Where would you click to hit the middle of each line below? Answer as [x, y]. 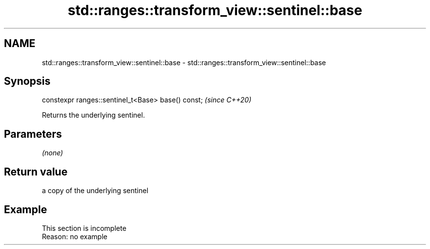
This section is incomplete [84, 228]
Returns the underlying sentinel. [94, 115]
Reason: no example [75, 236]
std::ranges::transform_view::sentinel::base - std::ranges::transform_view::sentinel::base [184, 62]
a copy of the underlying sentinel [95, 191]
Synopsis [27, 81]
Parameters [33, 134]
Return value [36, 172]
